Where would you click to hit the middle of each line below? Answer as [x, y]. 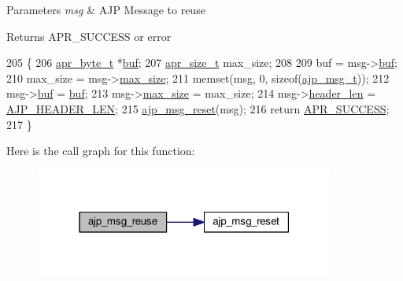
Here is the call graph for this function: [101, 151]
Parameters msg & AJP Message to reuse [106, 9]
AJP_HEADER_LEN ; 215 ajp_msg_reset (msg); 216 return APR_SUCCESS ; [198, 108]
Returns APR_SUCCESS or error [89, 36]
